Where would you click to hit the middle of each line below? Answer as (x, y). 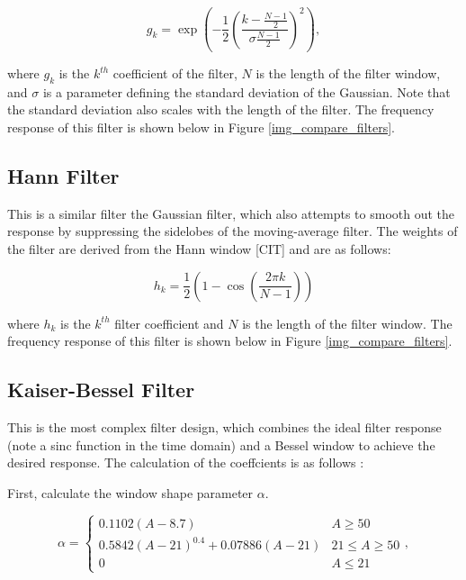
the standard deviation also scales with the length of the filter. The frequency (221, 109)
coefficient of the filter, (175, 73)
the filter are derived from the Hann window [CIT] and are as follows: (199, 249)
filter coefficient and (169, 323)
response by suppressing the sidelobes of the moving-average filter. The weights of (233, 231)
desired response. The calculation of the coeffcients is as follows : (186, 462)
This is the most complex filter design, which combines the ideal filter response (224, 427)
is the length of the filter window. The (347, 323)
